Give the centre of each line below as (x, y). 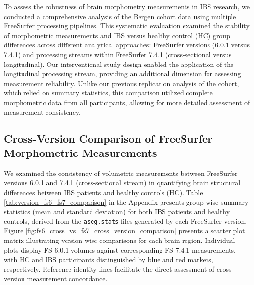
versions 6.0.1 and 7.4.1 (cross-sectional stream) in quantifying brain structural (122, 183)
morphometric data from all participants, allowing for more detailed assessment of (127, 102)
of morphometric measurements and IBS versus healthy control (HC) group (117, 35)
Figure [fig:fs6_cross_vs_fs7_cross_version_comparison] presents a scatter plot (125, 230)
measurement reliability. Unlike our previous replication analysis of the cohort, (122, 83)
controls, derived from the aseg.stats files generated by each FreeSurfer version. (126, 221)
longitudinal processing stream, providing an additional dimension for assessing (123, 74)
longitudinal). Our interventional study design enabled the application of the (119, 64)
